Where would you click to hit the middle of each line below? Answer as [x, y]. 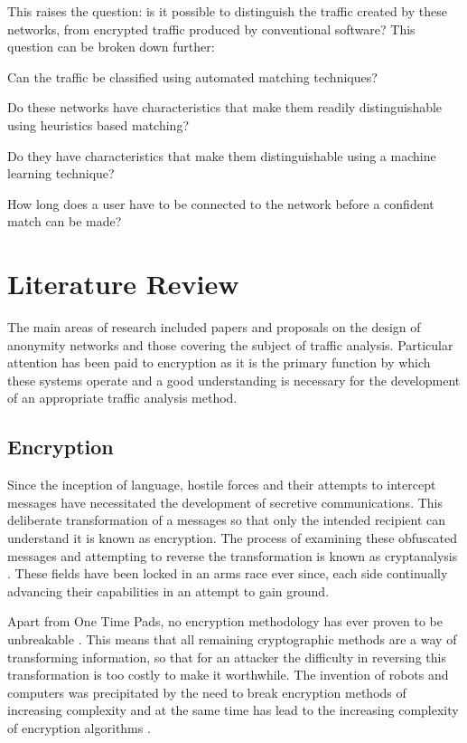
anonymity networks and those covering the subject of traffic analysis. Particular [230, 344]
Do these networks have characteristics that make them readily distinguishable [225, 107]
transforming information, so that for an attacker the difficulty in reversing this [227, 657]
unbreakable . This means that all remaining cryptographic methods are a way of [232, 638]
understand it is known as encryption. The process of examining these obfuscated [233, 538]
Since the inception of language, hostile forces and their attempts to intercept [222, 485]
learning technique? [61, 173]
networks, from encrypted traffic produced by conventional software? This [211, 29]
